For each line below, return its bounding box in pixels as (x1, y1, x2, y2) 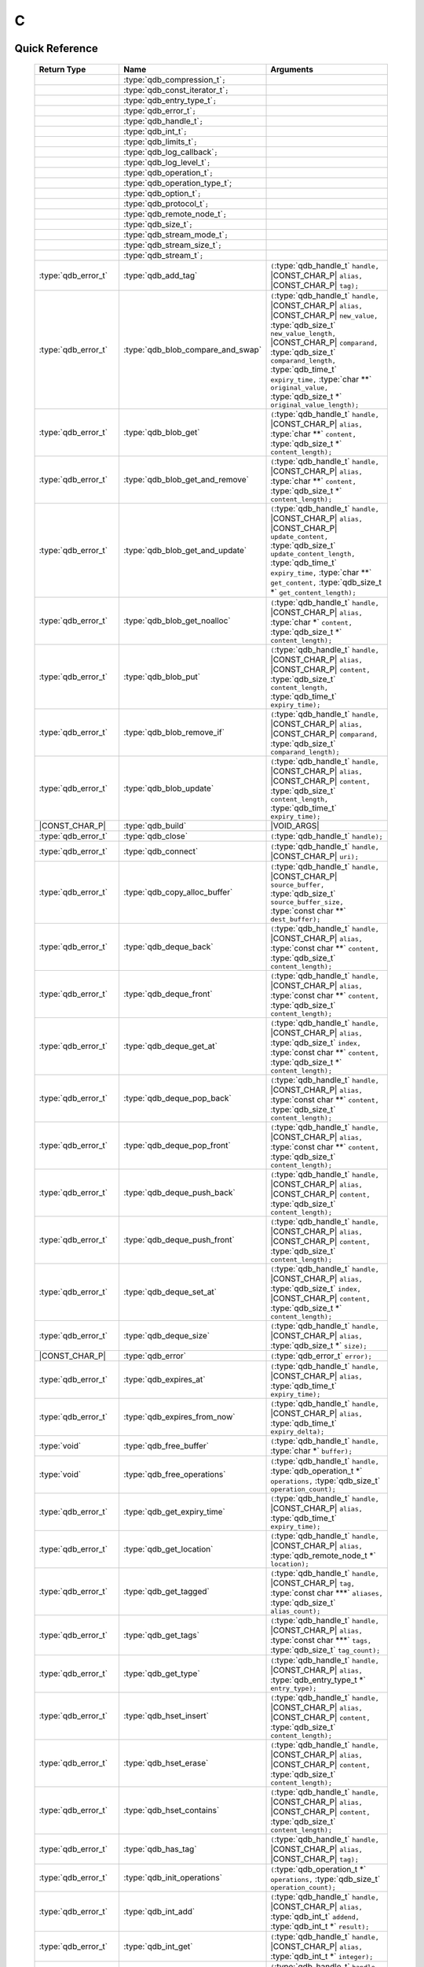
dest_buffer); (270, 915, 321, 924)
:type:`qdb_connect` (123, 846, 199, 857)
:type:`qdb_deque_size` (123, 1330, 210, 1341)
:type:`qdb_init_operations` (123, 1873, 223, 1884)
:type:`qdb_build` (123, 820, 187, 831)
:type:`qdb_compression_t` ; (123, 74, 226, 85)
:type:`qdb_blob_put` (123, 671, 200, 682)
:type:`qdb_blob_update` (123, 783, 214, 794)
